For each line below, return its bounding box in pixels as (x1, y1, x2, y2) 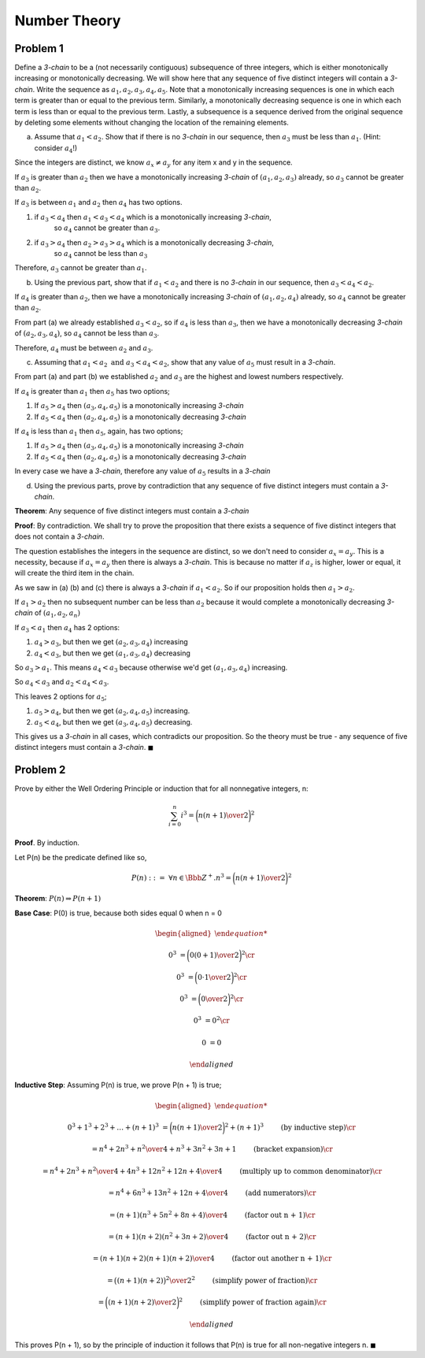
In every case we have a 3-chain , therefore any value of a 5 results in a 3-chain (14, 466, 271, 477)
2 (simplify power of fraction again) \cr (179, 1297, 327, 1307)
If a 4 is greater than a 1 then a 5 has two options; (14, 386, 171, 398)
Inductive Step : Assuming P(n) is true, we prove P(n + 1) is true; (14, 1080, 222, 1090)
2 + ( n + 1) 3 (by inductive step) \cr (224, 1122, 356, 1132)
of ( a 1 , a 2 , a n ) (34, 608, 80, 620)
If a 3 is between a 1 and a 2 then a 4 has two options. (14, 198, 183, 209)
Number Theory (14, 12, 121, 29)
